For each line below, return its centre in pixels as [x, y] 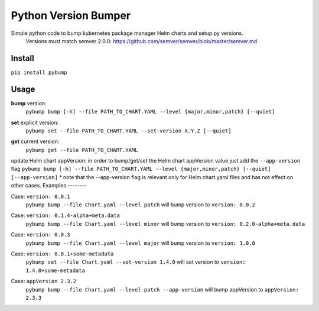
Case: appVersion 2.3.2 [44, 281]
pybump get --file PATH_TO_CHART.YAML [82, 150]
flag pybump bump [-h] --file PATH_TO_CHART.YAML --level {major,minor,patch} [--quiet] [141, 169]
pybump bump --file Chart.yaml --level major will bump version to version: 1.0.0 [140, 243]
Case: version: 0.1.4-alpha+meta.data [66, 215]
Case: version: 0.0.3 [40, 235]
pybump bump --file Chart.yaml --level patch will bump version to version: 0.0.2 [140, 205]
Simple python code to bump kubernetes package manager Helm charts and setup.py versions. [127, 33]
